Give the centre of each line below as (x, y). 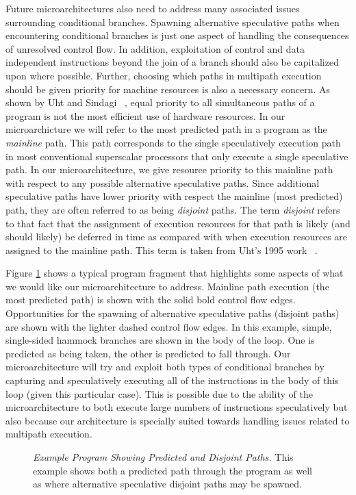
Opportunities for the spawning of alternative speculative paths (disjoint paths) (173, 313)
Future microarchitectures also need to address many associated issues (153, 8)
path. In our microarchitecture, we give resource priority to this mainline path (169, 169)
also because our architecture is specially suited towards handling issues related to (178, 420)
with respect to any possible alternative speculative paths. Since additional (163, 182)
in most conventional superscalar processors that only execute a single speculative (177, 156)
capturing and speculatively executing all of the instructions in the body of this (172, 380)
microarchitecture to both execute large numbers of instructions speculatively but (177, 407)
